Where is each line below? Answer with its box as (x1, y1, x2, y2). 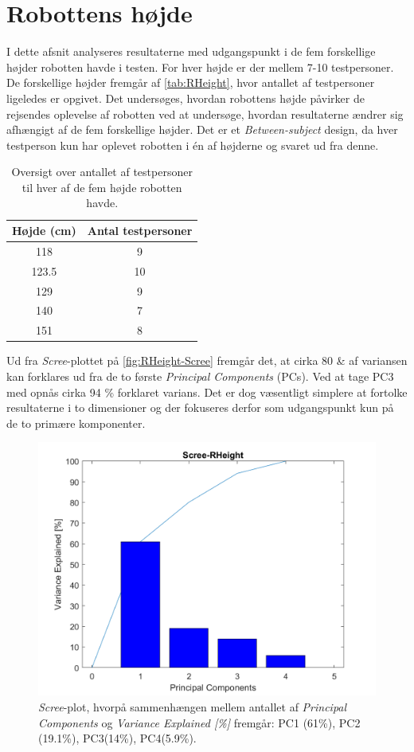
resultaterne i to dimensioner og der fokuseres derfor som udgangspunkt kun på (6, 399, 394, 416)
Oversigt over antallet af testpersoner (11, 163, 193, 180)
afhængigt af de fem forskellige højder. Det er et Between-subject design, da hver (6, 121, 398, 138)
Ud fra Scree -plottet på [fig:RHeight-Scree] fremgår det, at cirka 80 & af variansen (6, 352, 408, 369)
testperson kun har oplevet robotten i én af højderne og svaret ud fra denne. (6, 136, 379, 153)
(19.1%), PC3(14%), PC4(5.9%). (38, 730, 197, 746)
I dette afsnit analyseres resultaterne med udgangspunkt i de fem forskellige (6, 43, 376, 60)
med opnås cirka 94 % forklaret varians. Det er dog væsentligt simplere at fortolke (6, 383, 408, 400)
